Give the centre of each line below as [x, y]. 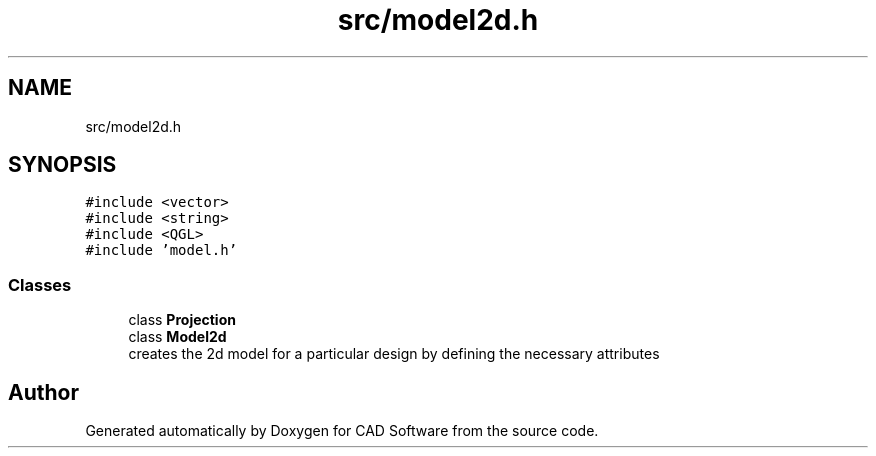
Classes [40, 284]
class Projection [182, 320]
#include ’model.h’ [161, 250]
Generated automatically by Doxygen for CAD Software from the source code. [342, 431]
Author [43, 392]
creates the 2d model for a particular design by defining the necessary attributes [394, 354]
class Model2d [177, 337]
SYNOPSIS [62, 165]
